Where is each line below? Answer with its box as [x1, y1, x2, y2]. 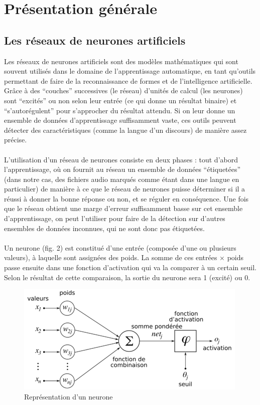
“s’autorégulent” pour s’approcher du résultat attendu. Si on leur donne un [4, 105, 235, 115]
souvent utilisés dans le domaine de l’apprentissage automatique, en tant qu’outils [4, 66, 256, 76]
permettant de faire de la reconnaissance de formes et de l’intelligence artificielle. [4, 75, 252, 86]
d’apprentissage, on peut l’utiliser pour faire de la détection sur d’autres [4, 213, 225, 224]
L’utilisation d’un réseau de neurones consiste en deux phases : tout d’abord [4, 154, 238, 164]
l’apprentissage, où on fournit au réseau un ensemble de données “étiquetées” [4, 164, 241, 174]
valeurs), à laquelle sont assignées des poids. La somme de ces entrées [4, 252, 217, 263]
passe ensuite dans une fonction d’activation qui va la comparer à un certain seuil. [4, 262, 256, 273]
